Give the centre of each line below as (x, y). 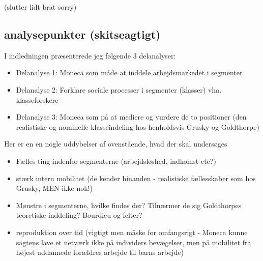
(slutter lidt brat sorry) (40, 7)
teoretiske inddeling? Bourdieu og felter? (79, 215)
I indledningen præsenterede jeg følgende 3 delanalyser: (90, 55)
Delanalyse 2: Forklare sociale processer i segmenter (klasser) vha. (119, 89)
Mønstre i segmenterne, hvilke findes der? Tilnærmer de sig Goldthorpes (129, 205)
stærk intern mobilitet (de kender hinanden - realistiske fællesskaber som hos (136, 178)
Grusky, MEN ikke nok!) (54, 188)
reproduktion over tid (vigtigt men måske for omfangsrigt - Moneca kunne (132, 232)
